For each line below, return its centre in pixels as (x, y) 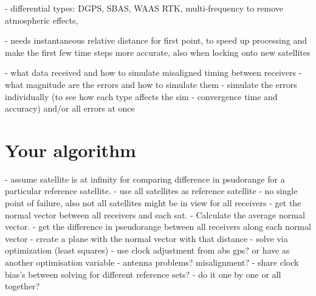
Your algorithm (70, 150)
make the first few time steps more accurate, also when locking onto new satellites (158, 52)
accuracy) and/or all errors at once (70, 108)
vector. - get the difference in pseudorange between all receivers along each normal (158, 227)
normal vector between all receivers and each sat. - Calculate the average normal (155, 214)
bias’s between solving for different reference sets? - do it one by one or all (143, 274)
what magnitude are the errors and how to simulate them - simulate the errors (151, 84)
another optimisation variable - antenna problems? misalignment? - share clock (152, 262)
